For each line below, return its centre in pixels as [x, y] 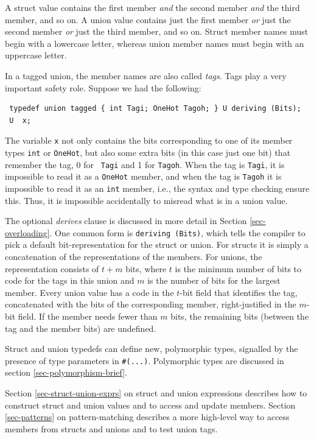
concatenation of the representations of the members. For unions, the [134, 257]
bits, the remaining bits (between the [240, 316]
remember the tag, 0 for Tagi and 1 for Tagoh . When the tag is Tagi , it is [145, 164]
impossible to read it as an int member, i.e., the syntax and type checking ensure [157, 188]
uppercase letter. [36, 55]
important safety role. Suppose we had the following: [103, 87]
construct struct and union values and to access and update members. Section [150, 405]
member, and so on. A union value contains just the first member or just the [148, 19]
